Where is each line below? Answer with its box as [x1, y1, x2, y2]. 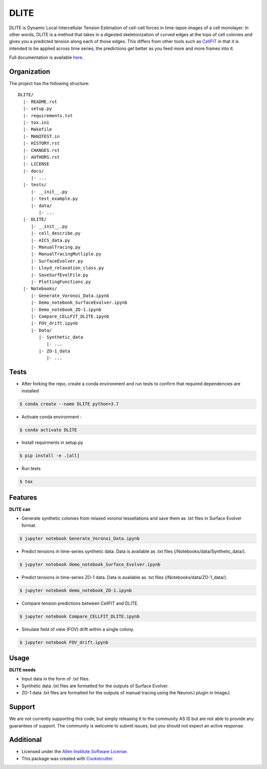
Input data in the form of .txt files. [21, 676, 90, 682]
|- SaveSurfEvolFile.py [31, 272, 89, 278]
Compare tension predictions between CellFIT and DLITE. [21, 600, 138, 606]
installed [21, 387, 39, 393]
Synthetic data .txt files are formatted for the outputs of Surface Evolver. [21, 683, 169, 689]
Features [9, 493, 37, 502]
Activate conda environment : [21, 414, 82, 420]
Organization [9, 67, 50, 76]
